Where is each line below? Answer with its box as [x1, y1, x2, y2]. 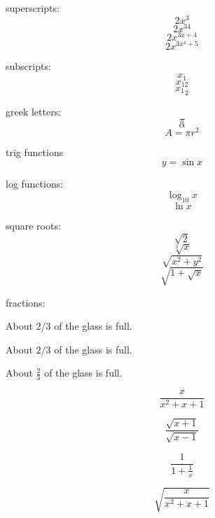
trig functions [6, 144, 64, 159]
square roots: [6, 218, 61, 232]
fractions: [6, 295, 46, 309]
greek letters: [6, 104, 62, 119]
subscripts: [6, 59, 51, 73]
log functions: [6, 176, 64, 191]
